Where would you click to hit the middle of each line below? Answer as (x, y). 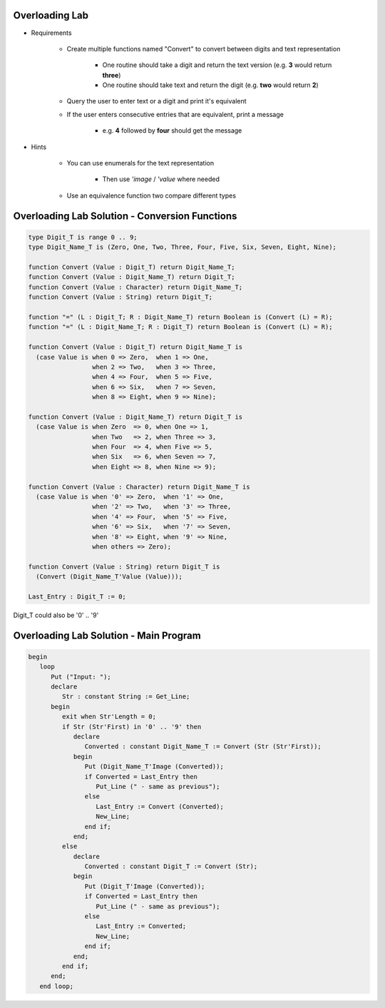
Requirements (51, 33)
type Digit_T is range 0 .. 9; (83, 237)
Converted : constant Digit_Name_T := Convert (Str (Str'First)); (203, 747)
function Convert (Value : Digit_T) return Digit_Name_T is (135, 347)
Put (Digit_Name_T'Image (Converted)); (154, 767)
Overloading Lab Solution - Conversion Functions (125, 216)
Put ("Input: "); (81, 677)
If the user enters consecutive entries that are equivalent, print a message (175, 114)
